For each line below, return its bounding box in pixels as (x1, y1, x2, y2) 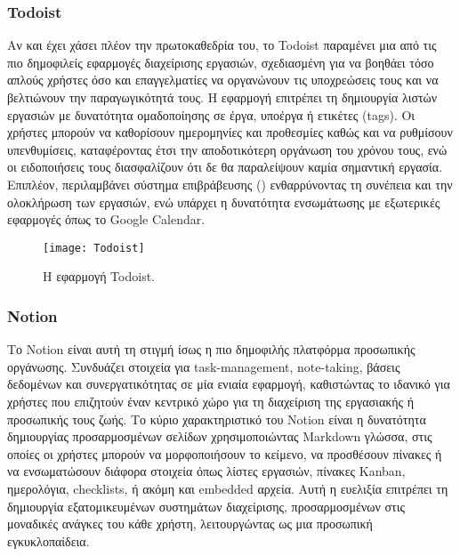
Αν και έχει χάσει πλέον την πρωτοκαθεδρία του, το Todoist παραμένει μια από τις (7, 36, 437, 54)
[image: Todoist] (43, 241, 145, 254)
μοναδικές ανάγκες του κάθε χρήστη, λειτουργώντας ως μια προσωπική (7, 514, 373, 533)
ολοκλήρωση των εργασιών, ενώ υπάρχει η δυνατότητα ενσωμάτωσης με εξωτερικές (7, 192, 440, 211)
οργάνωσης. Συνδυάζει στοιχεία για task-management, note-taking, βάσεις (7, 357, 400, 375)
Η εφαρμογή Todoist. (43, 267, 155, 286)
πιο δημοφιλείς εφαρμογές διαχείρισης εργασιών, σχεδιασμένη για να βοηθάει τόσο (7, 52, 434, 71)
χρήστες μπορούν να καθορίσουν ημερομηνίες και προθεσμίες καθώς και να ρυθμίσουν (7, 123, 453, 141)
